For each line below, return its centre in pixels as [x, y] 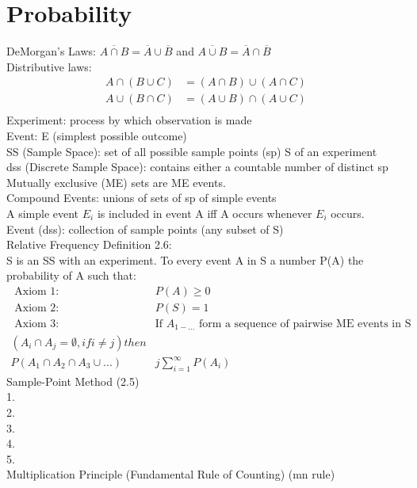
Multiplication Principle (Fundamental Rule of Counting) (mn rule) [171, 474]
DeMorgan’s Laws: [51, 51]
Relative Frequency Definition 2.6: [89, 244]
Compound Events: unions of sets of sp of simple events [142, 198]
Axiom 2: [37, 308]
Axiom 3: [37, 324]
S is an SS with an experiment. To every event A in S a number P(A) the [185, 259]
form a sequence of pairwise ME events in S [305, 324]
